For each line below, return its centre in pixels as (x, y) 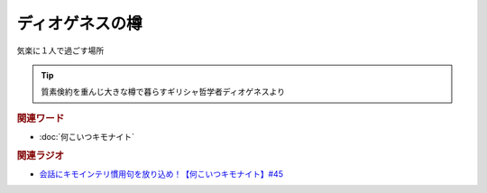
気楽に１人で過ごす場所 (60, 51)
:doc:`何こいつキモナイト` (87, 136)
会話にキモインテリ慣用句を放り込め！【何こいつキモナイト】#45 (161, 174)
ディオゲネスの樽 (80, 23)
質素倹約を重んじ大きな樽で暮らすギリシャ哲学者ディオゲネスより (163, 92)
